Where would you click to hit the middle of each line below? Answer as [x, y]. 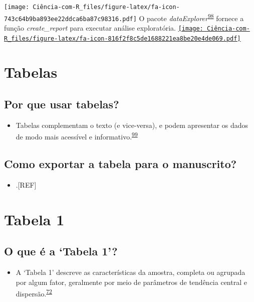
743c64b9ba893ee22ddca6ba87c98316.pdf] [70, 19]
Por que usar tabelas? [62, 104]
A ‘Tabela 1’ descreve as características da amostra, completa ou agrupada [131, 272]
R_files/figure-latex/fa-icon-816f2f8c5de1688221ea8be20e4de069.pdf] [122, 38]
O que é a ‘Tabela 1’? [61, 251]
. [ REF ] [26, 184]
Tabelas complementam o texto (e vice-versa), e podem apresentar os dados [132, 125]
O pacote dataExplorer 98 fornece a [191, 17]
